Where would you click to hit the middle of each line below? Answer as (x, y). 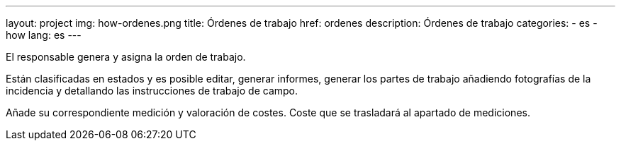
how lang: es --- (44, 35)
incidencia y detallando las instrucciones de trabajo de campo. (152, 91)
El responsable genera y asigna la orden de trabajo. (126, 57)
